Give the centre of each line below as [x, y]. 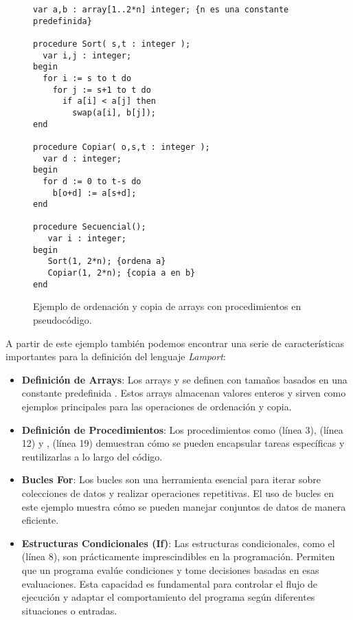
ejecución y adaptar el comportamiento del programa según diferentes [168, 597]
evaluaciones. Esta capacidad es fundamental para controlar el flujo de [170, 583]
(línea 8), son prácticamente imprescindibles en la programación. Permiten [178, 556]
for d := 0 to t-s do [92, 181]
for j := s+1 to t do [102, 90]
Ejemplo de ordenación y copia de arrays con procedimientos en [167, 306]
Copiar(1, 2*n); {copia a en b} [122, 273]
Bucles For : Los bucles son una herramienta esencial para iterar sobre [171, 479]
